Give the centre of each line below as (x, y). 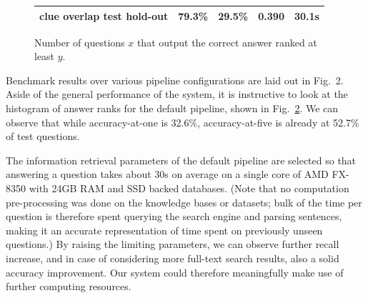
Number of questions (80, 42)
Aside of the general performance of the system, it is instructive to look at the (177, 94)
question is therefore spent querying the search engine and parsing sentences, (174, 216)
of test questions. (43, 136)
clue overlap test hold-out (104, 15)
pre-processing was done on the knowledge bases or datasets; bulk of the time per (184, 202)
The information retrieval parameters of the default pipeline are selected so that (181, 160)
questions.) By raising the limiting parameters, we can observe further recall (173, 244)
